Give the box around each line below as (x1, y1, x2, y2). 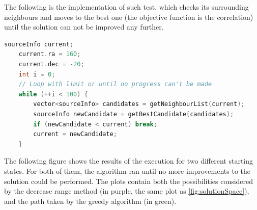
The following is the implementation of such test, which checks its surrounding (4, 2, 249, 12)
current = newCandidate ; (33, 130, 117, 138)
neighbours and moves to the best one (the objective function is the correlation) (4, 11, 253, 22)
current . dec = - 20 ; (18, 60, 84, 68)
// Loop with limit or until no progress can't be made (18, 81, 212, 88)
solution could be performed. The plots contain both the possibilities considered (4, 175, 253, 186)
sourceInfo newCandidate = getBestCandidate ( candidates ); (33, 110, 234, 118)
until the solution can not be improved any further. (4, 21, 164, 32)
